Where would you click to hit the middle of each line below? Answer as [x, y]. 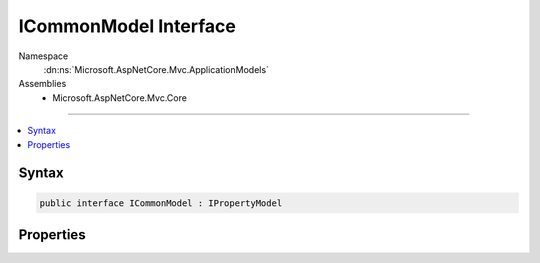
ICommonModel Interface [127, 26]
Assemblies [42, 84]
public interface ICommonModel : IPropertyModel [161, 203]
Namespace [43, 56]
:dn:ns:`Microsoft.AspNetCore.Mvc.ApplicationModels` [156, 69]
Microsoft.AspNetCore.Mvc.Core [119, 97]
